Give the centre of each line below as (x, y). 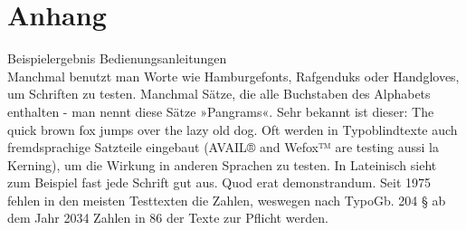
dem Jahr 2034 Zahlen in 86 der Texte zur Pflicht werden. (168, 218)
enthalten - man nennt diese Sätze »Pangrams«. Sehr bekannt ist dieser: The (221, 111)
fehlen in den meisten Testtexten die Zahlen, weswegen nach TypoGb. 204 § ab (227, 200)
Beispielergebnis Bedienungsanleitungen (117, 58)
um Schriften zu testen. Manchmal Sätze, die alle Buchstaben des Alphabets (219, 94)
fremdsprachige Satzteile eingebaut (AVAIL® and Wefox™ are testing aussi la (223, 147)
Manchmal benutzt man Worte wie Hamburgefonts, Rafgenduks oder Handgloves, (233, 76)
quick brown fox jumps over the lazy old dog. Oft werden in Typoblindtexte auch (233, 129)
